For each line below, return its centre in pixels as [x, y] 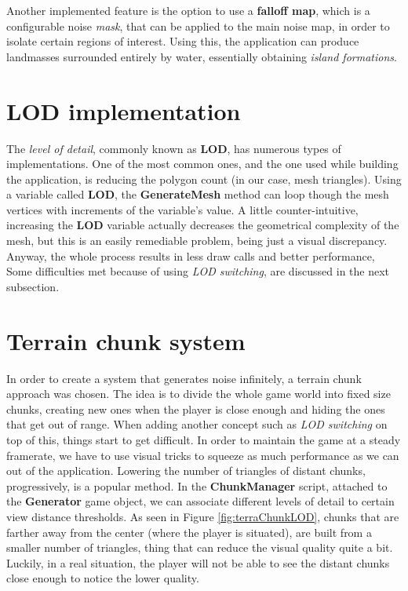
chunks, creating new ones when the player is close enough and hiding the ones [196, 409]
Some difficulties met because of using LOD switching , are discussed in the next [198, 271]
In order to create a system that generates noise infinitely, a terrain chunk [184, 378]
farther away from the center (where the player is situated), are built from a [189, 532]
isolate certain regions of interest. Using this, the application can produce [183, 41]
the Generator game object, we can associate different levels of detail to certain [200, 501]
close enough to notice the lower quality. [103, 578]
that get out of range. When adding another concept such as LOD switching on [197, 424]
